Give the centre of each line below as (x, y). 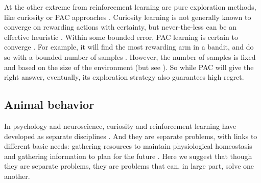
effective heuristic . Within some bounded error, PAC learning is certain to (121, 37)
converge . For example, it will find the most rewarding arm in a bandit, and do (129, 47)
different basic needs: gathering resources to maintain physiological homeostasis (128, 146)
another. (17, 176)
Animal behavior (49, 105)
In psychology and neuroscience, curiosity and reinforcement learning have (120, 125)
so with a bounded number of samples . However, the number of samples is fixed (130, 56)
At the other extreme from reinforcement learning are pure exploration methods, (130, 7)
